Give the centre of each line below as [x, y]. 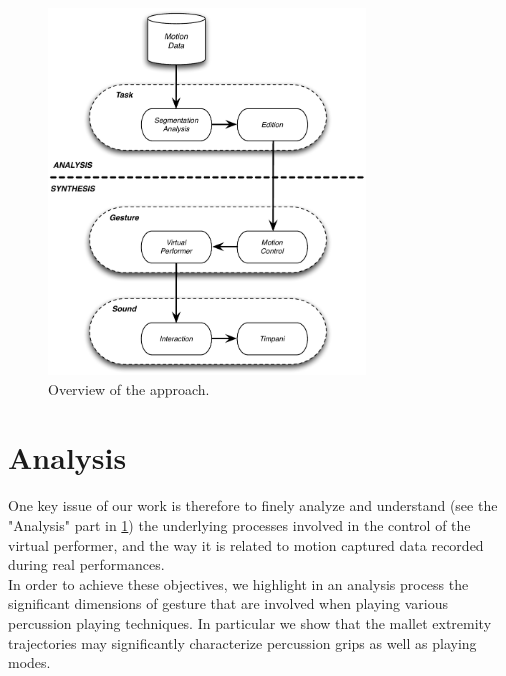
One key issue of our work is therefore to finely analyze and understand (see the [253, 505]
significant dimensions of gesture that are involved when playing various [228, 603]
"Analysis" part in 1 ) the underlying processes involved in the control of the [239, 525]
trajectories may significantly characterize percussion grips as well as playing [242, 642]
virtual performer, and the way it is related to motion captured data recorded [246, 544]
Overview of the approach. [129, 388]
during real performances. [86, 564]
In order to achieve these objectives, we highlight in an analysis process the [238, 583]
